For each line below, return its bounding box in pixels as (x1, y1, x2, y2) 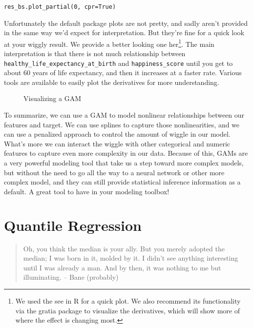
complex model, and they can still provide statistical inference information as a (4, 177, 241, 187)
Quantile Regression (4, 215, 142, 235)
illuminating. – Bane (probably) (23, 272, 119, 282)
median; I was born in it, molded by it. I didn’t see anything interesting (23, 253, 238, 263)
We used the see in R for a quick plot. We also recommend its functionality (15, 295, 241, 306)
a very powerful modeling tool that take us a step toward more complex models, (4, 158, 244, 168)
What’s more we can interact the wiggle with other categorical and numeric (4, 138, 231, 148)
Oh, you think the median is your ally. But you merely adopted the (23, 243, 225, 253)
